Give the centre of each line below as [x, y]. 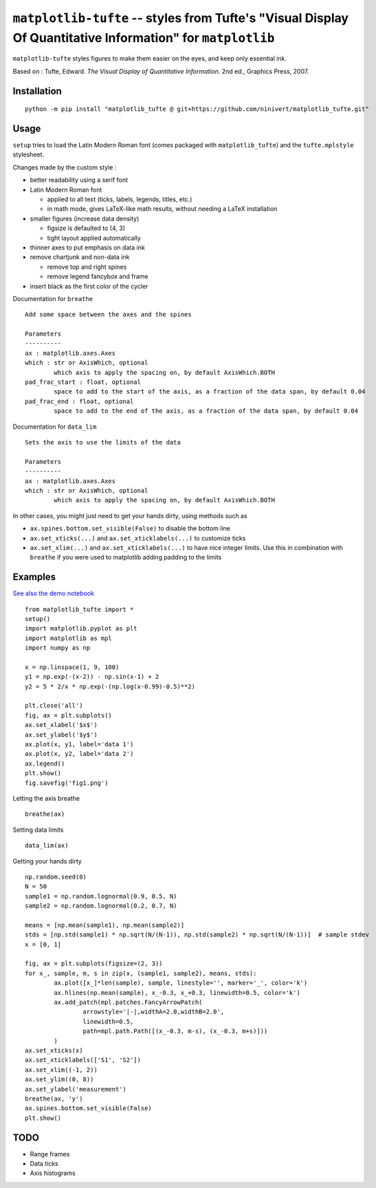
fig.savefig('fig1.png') [67, 783]
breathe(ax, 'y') [54, 1098]
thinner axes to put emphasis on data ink [88, 247]
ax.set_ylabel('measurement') [76, 1089]
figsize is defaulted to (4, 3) [86, 228]
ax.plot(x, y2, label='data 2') [79, 754]
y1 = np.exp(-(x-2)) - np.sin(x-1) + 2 [92, 677]
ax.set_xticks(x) [54, 1050]
